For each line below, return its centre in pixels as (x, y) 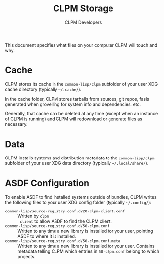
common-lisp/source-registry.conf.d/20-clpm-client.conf (65, 211)
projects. (27, 256)
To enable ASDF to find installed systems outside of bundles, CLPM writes (81, 197)
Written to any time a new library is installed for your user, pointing (85, 231)
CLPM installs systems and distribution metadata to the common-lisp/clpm (80, 158)
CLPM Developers (83, 22)
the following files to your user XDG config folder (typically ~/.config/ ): (78, 202)
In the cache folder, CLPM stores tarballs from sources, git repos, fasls (77, 99)
